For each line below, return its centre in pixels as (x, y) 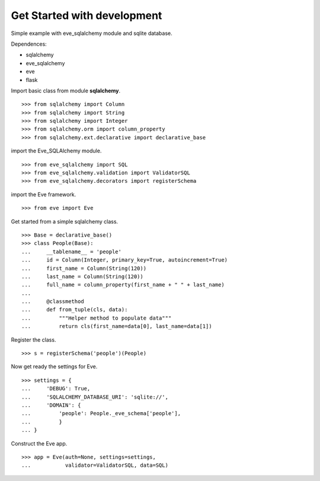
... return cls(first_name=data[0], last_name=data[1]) (117, 326)
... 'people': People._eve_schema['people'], (101, 413)
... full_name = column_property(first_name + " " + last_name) (123, 285)
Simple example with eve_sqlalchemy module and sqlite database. (92, 33)
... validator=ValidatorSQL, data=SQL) (95, 465)
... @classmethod (53, 302)
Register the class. (33, 340)
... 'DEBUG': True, (56, 389)
